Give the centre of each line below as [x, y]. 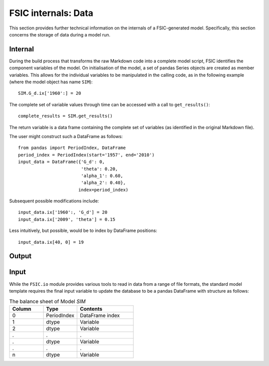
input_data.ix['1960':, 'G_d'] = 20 [63, 212]
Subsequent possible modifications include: [54, 201]
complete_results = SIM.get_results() [66, 116]
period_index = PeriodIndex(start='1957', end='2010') [86, 155]
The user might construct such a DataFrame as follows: [66, 136]
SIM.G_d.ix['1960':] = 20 [50, 93]
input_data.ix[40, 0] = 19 [51, 242]
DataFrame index [100, 315]
